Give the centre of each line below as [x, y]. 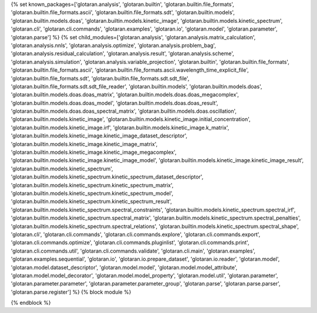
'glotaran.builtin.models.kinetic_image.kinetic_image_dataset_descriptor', [99, 136]
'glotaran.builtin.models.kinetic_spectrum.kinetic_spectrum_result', [92, 201]
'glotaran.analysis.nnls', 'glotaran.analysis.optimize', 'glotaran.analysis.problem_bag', [114, 45]
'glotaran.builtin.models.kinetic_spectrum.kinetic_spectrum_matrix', [92, 185]
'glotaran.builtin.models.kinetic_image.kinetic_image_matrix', [84, 144]
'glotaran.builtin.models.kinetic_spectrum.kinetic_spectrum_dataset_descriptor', [107, 177]
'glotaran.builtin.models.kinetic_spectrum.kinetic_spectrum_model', [92, 193]
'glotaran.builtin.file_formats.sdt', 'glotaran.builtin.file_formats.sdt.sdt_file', [100, 78]
